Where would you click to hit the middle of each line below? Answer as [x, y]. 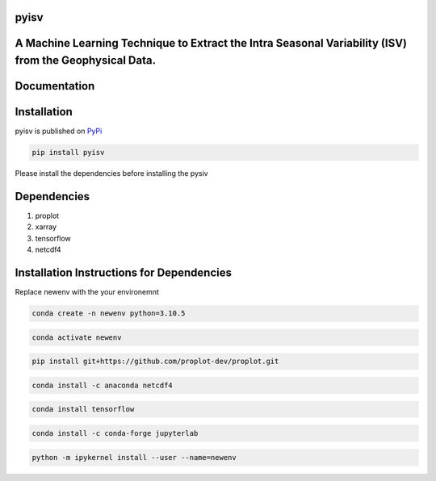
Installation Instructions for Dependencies [124, 273]
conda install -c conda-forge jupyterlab [115, 433]
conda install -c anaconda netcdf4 [102, 385]
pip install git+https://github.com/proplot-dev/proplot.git [155, 362]
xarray [46, 227]
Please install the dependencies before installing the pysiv [112, 174]
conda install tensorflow [83, 409]
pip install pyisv [68, 153]
